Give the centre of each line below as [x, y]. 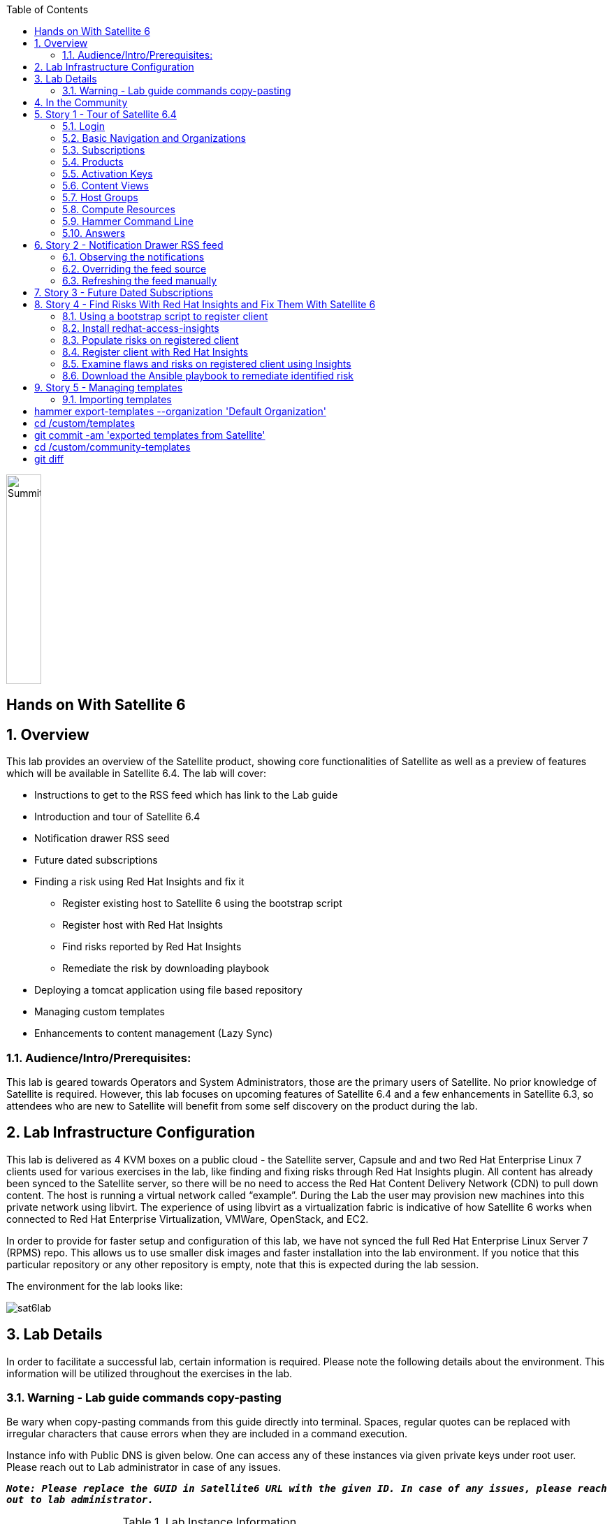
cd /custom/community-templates [112, 447]
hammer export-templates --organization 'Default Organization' [180, 411]
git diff [49, 459]
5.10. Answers [94, 233]
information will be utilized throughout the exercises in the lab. [150, 1373]
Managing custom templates [100, 1012]
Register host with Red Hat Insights [143, 925]
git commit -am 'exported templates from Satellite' [150, 435]
